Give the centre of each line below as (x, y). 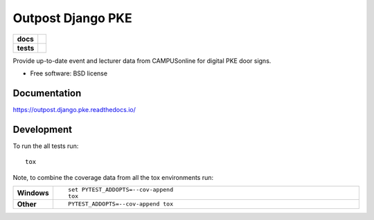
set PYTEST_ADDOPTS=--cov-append (121, 189)
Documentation (47, 93)
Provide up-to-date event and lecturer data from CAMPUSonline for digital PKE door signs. (142, 61)
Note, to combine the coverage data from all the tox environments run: (113, 177)
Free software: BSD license (69, 73)
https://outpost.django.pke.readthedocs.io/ (74, 109)
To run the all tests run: (46, 146)
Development (43, 129)
